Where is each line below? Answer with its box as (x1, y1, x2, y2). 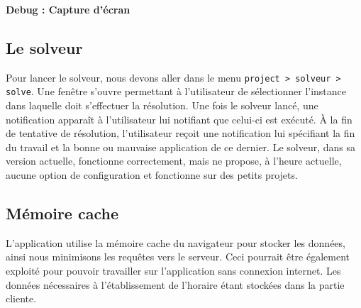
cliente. (6, 291, 37, 306)
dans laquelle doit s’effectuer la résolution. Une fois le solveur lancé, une (6, 98, 318, 113)
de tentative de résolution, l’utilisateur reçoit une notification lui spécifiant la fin (6, 126, 355, 141)
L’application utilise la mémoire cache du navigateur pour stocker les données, (6, 235, 345, 250)
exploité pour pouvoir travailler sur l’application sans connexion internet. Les (6, 263, 341, 278)
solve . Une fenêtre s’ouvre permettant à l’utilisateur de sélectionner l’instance (6, 84, 347, 99)
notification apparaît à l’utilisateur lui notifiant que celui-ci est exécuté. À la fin (6, 111, 352, 126)
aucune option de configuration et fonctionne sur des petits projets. (6, 167, 298, 182)
